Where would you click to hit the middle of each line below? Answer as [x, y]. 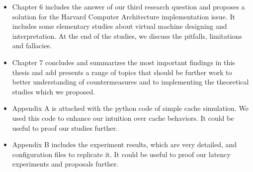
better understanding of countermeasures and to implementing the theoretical [130, 82]
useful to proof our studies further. [65, 128]
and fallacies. [32, 45]
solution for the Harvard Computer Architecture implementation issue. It [124, 16]
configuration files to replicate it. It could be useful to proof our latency [121, 154]
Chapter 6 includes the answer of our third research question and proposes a [128, 6]
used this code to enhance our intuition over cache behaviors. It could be [123, 118]
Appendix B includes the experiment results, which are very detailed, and [125, 144]
